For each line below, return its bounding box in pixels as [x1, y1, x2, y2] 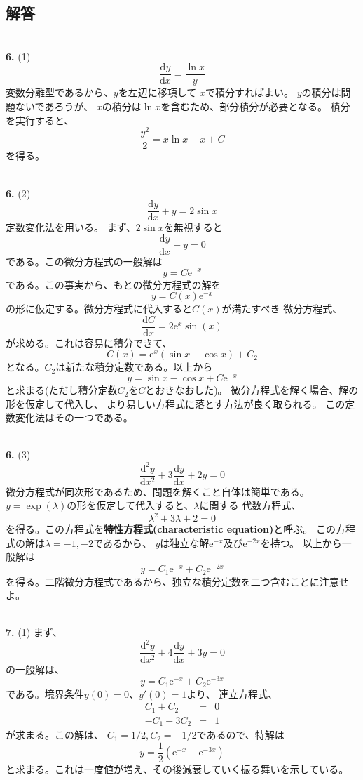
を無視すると [163, 220, 223, 234]
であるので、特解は [196, 727, 285, 742]
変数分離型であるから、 [6, 85, 114, 100]
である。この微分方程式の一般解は [6, 253, 163, 268]
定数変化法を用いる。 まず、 [6, 220, 136, 234]
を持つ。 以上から [260, 535, 342, 550]
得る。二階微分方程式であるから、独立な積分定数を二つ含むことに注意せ [15, 574, 349, 588]
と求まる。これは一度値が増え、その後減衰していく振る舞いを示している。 [6, 761, 349, 776]
